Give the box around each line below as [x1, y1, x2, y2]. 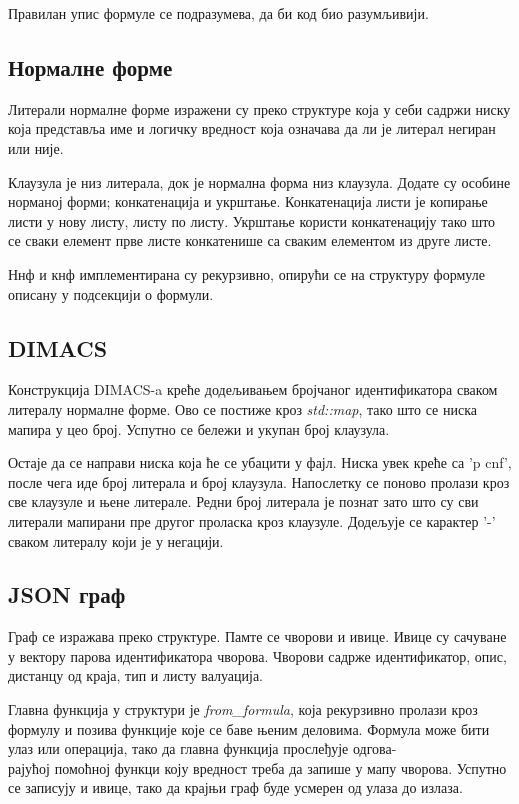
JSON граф [8, 579, 126, 610]
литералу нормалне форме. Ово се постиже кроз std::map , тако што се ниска [8, 398, 477, 419]
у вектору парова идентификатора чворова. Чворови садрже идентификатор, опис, [8, 645, 507, 666]
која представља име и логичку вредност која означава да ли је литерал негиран [8, 118, 496, 139]
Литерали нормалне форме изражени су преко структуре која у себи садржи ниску [8, 98, 511, 119]
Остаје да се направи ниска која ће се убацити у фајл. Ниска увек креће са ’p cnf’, [8, 452, 512, 473]
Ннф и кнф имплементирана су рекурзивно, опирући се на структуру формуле [8, 263, 485, 284]
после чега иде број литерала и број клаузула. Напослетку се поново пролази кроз [8, 471, 510, 492]
